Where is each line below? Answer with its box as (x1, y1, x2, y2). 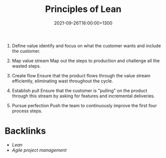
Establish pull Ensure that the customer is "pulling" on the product (11, 87, 148, 93)
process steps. (11, 108, 43, 114)
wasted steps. (11, 63, 41, 69)
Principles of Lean (45, 3, 122, 15)
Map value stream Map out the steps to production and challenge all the (11, 57, 160, 63)
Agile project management (11, 147, 67, 153)
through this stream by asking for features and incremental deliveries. (11, 93, 155, 99)
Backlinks (4, 126, 46, 137)
